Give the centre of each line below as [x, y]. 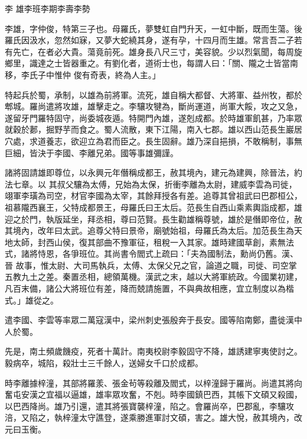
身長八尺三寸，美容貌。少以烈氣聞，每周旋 [219, 51]
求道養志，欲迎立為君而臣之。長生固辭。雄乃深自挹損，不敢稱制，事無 [166, 141]
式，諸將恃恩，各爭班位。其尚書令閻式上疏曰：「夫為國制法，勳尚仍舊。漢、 [151, 254]
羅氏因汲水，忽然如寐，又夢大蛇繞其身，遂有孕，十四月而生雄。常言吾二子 [149, 40]
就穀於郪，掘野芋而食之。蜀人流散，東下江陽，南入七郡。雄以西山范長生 [145, 129]
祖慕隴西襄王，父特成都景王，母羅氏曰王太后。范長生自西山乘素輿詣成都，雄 [153, 207]
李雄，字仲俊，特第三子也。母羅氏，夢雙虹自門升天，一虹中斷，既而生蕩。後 [153, 28]
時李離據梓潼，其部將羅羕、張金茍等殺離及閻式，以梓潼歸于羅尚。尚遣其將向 [153, 382]
